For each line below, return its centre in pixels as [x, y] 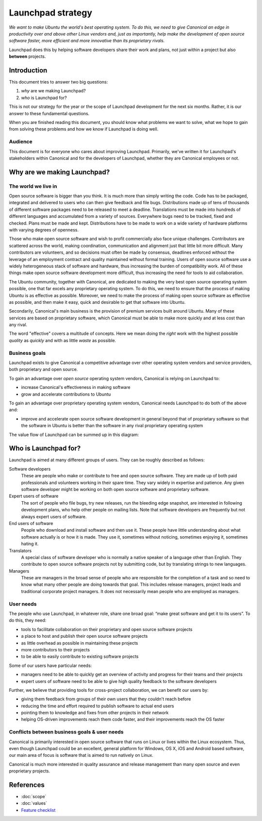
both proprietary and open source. [43, 369]
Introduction [28, 70]
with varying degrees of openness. [44, 230]
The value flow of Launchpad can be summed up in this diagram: [74, 435]
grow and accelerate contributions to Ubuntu [66, 394]
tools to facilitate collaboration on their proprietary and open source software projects [107, 629]
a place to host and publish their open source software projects [84, 636]
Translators [20, 550]
